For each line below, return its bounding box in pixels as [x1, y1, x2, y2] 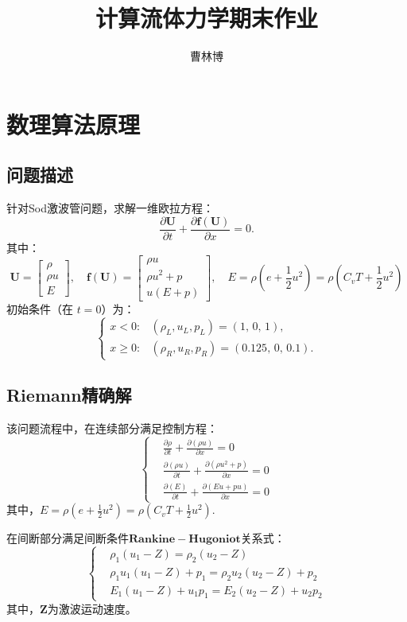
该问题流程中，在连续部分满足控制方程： [6, 419, 218, 436]
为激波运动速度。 [47, 600, 137, 616]
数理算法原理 [6, 107, 141, 140]
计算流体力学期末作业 [95, 2, 318, 34]
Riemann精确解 [6, 383, 132, 407]
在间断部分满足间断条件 [6, 530, 129, 546]
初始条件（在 [6, 300, 73, 317]
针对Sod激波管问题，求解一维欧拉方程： [6, 200, 214, 216]
